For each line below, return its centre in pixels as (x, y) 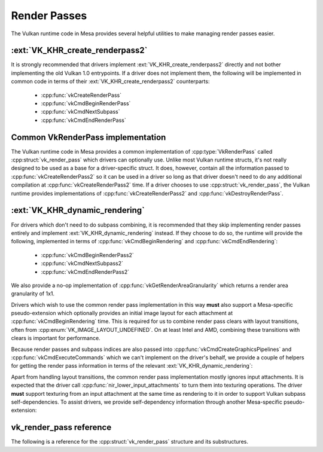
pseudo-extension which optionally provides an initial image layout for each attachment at (122, 313)
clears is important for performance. (56, 338)
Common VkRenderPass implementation (89, 137)
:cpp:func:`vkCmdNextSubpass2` (82, 264)
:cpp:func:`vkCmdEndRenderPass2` (85, 271)
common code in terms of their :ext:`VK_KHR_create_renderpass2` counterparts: (110, 81)
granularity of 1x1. (33, 294)
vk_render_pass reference (61, 427)
